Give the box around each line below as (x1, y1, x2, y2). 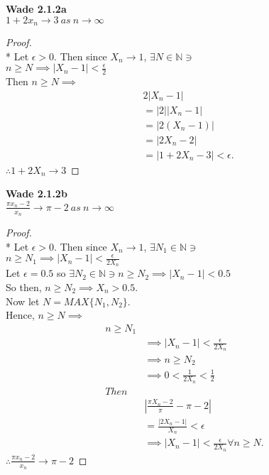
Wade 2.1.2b (6, 186, 67, 201)
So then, (6, 279, 42, 294)
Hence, (6, 307, 35, 322)
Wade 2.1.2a (6, 1, 67, 16)
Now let (6, 293, 40, 308)
